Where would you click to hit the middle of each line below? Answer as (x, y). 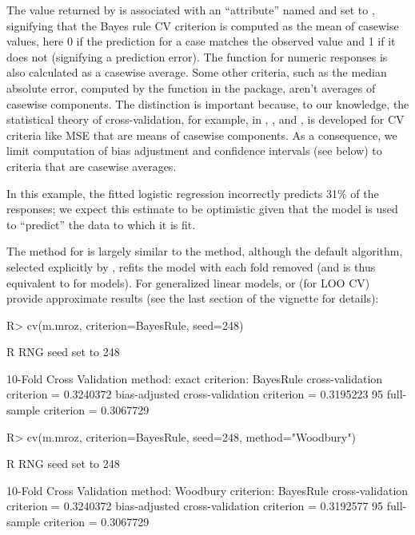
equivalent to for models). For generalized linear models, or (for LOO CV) (188, 282)
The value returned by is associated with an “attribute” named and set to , (191, 10)
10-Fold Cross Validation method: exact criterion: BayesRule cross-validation (195, 378)
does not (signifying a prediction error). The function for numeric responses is (197, 56)
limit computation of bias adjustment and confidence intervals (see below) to (194, 151)
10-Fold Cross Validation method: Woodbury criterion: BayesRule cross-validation (207, 490)
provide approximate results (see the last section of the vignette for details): (193, 298)
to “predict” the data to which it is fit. (101, 224)
